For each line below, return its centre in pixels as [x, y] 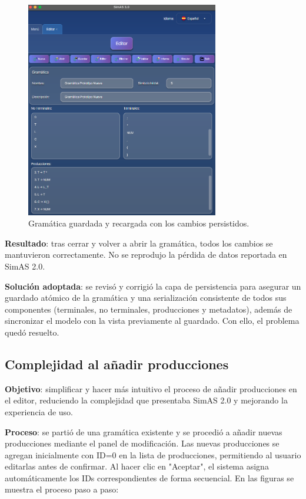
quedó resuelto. [32, 332]
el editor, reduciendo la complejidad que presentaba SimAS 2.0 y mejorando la [146, 400]
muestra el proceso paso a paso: [62, 489]
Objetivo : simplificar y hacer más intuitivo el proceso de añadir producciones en [151, 388]
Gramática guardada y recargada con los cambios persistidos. [139, 223]
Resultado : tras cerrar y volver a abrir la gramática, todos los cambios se [139, 243]
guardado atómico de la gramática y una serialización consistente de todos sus [146, 298]
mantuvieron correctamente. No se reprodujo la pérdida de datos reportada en [146, 255]
